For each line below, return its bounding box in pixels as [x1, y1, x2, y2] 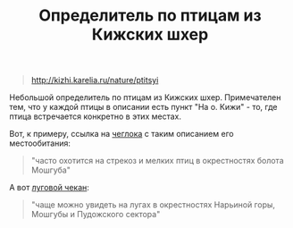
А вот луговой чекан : [9, 182, 89, 193]
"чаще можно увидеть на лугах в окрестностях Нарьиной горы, [30, 199, 275, 210]
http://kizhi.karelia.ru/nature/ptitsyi [30, 75, 159, 86]
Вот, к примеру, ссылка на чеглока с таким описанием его [9, 129, 234, 139]
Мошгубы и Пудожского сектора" [30, 209, 161, 220]
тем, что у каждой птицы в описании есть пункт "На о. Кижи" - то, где [9, 102, 278, 113]
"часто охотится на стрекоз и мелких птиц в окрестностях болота [30, 156, 284, 166]
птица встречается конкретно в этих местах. [9, 111, 181, 122]
